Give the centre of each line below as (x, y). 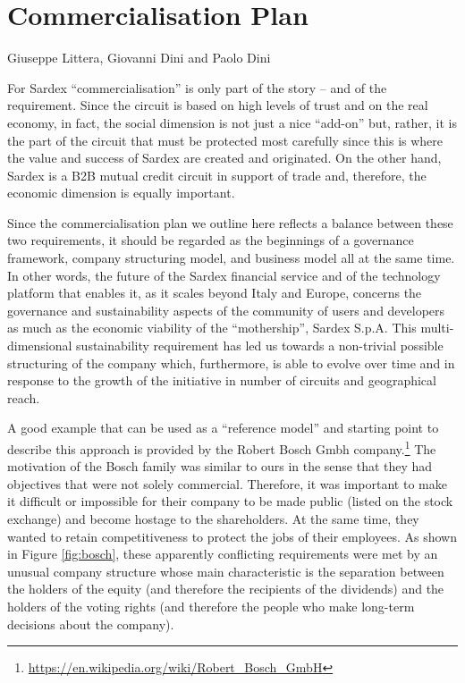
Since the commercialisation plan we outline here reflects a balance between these (230, 222)
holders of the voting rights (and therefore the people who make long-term (211, 606)
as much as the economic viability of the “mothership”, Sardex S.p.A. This (212, 328)
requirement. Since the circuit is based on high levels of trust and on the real (218, 105)
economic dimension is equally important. (121, 193)
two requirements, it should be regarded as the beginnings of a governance (211, 240)
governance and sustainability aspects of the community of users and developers (226, 310)
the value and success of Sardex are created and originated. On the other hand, (224, 158)
